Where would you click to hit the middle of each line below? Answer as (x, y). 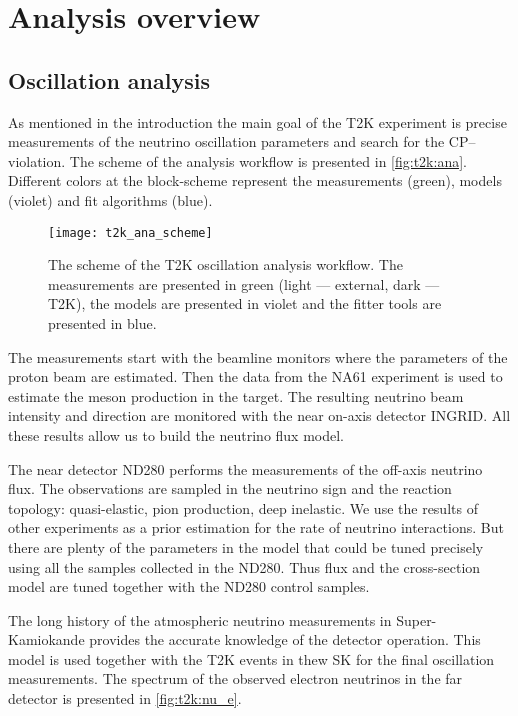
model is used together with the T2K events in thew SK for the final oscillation (251, 658)
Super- (416, 619)
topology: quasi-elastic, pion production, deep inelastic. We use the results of (243, 507)
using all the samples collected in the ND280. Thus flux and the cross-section (244, 566)
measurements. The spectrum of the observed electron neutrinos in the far (235, 678)
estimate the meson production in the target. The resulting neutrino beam (236, 395)
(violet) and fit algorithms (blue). (110, 199)
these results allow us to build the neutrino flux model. (176, 434)
